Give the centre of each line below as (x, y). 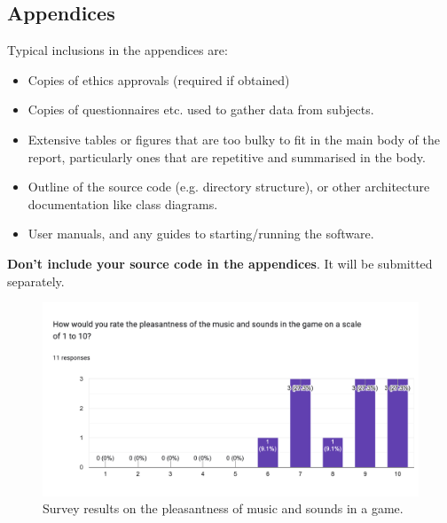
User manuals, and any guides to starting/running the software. (201, 234)
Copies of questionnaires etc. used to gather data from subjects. (201, 109)
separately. (36, 281)
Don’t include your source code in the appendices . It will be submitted (220, 263)
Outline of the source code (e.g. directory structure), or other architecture (229, 187)
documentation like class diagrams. (123, 203)
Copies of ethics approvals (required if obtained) (159, 79)
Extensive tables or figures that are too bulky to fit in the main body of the (234, 139)
